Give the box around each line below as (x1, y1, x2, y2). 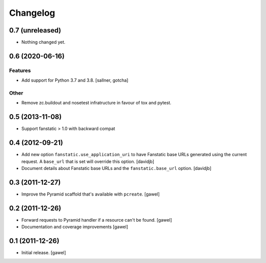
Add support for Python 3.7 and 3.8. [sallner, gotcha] (21, 77, 129, 83)
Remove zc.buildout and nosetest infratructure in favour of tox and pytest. (21, 100, 172, 106)
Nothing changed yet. (21, 39, 66, 45)
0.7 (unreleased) (9, 26, 62, 34)
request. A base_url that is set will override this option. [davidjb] (21, 158, 155, 164)
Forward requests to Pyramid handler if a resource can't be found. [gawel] (21, 217, 172, 223)
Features (9, 67, 31, 74)
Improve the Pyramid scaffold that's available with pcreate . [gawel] (21, 191, 160, 197)
